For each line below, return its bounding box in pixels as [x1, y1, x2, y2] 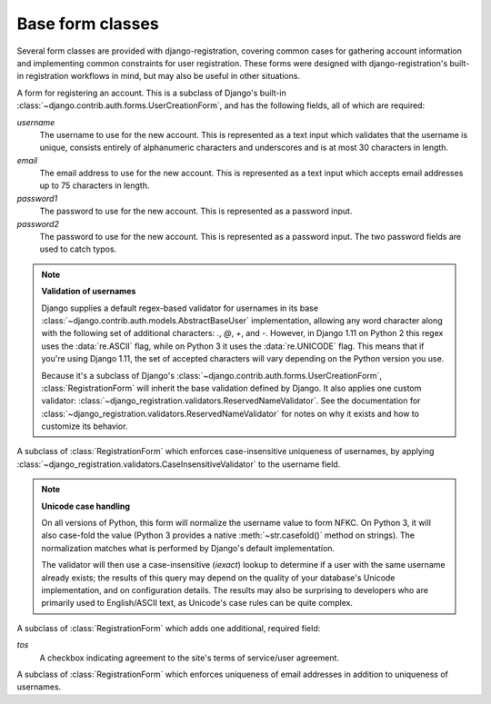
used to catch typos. [39, 243, 117, 254]
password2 [16, 218, 59, 229]
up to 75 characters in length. [39, 180, 150, 191]
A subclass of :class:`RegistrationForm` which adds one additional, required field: [16, 622, 321, 633]
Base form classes [16, 14, 159, 34]
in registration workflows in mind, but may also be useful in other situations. [16, 71, 300, 82]
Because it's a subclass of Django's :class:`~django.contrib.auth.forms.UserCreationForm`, [41, 370, 382, 381]
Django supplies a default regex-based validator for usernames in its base [41, 302, 318, 313]
